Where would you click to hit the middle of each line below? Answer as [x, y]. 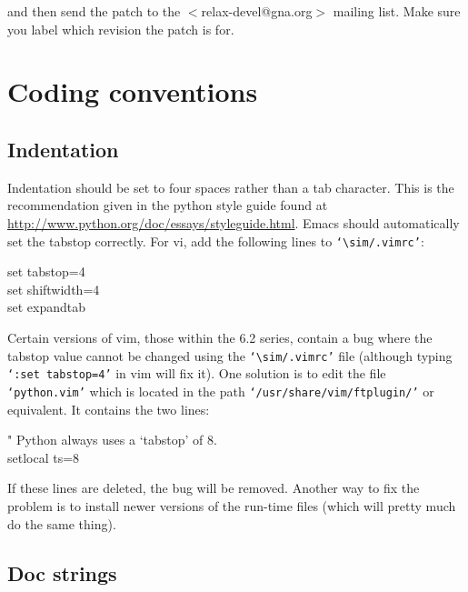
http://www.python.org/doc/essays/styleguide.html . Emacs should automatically [234, 222]
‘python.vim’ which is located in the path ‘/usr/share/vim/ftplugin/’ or [221, 391]
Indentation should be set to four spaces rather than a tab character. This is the [231, 187]
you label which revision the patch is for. [121, 29]
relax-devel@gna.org [257, 11]
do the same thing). [62, 523]
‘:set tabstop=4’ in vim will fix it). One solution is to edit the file [197, 373]
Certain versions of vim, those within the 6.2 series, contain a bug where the [220, 337]
